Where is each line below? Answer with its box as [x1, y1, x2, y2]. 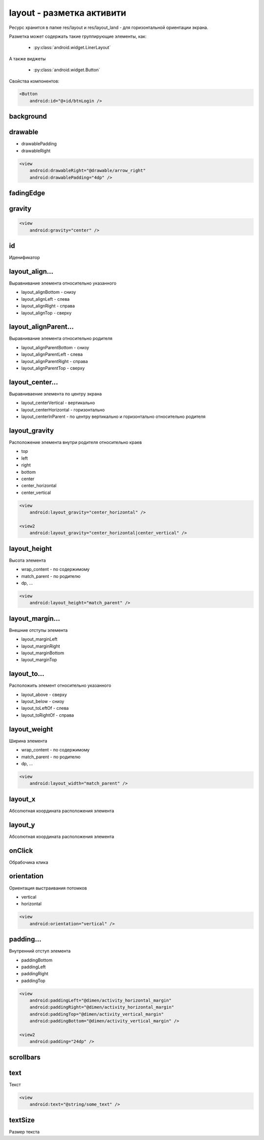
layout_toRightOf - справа [21, 712, 74, 718]
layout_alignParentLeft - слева [21, 351, 83, 358]
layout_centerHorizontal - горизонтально [21, 407, 105, 413]
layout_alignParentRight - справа [21, 358, 88, 364]
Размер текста [9, 1129, 40, 1135]
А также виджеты [9, 55, 46, 61]
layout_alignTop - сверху [21, 310, 72, 316]
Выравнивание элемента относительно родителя [9, 336, 112, 341]
